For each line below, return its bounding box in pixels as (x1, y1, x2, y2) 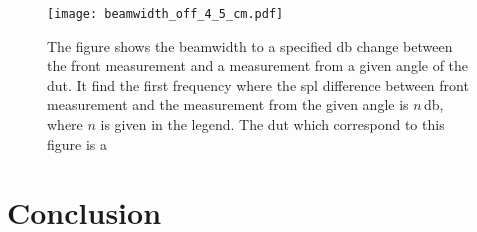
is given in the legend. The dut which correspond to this (100, 114, 445, 135)
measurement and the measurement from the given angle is (47, 94, 409, 115)
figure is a (47, 133, 108, 154)
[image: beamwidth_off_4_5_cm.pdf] (47, 7, 284, 21)
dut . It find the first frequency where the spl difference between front (47, 74, 469, 95)
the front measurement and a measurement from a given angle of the (47, 55, 469, 76)
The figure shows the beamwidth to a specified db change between (47, 35, 453, 56)
